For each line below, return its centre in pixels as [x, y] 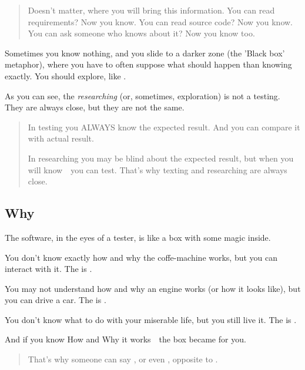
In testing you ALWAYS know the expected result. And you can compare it [164, 127]
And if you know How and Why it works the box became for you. [125, 339]
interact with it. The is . [48, 269]
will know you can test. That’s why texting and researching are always [157, 169]
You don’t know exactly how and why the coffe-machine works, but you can [141, 257]
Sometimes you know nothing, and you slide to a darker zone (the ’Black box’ [145, 53]
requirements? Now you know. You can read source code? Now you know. [160, 21]
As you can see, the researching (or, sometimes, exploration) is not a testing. [143, 95]
